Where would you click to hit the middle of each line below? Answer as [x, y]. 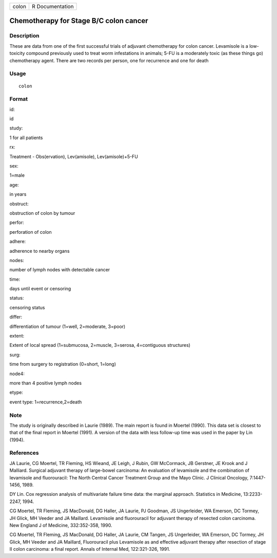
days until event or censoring [40, 289]
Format [19, 99]
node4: [17, 374]
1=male [17, 175]
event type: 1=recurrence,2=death [46, 402]
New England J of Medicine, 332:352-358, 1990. [61, 525]
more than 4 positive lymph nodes [46, 383]
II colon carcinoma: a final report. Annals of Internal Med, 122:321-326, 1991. [90, 549]
